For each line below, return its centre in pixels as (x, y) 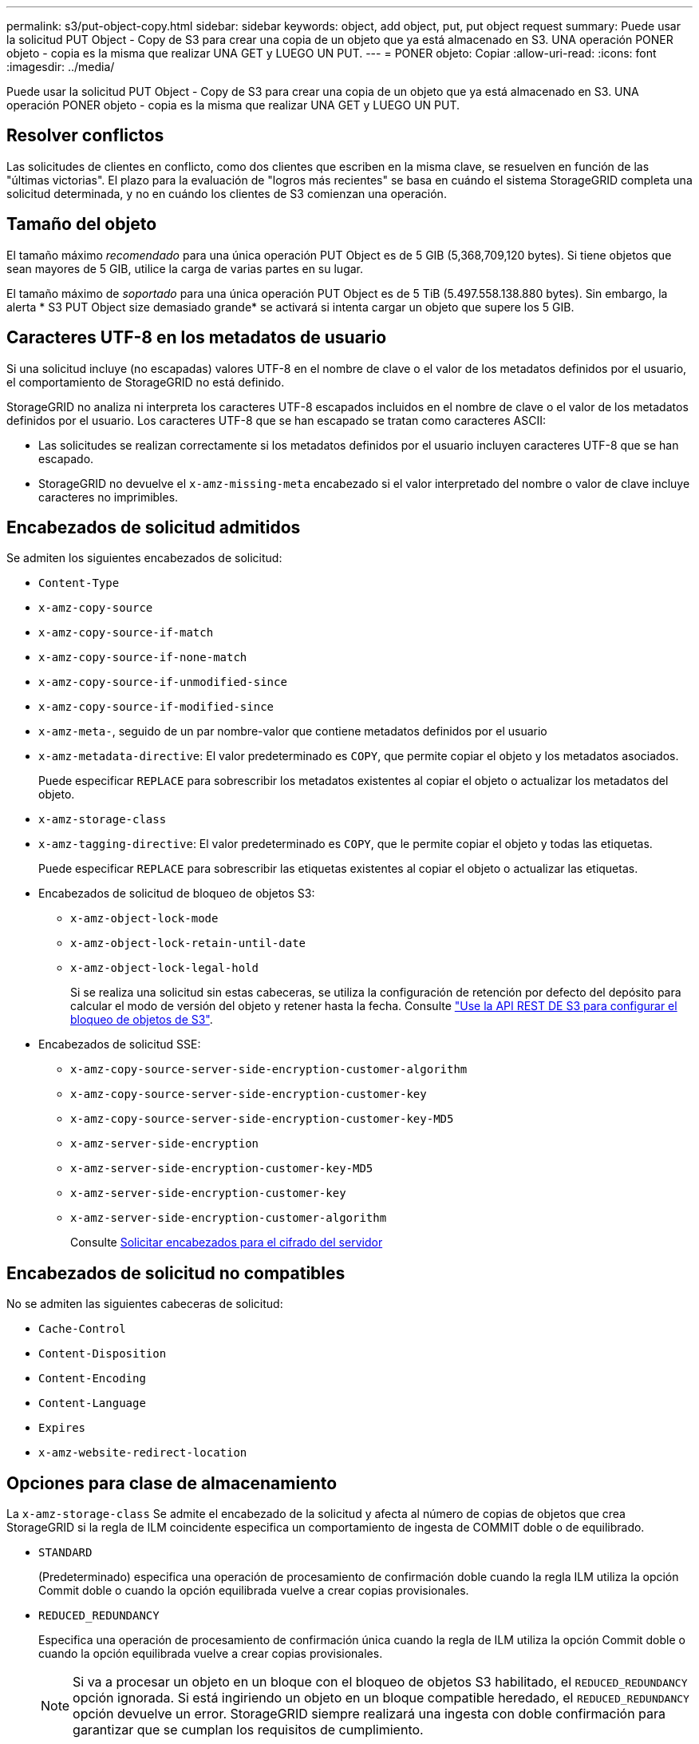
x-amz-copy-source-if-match (126, 633)
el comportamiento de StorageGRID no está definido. (146, 382)
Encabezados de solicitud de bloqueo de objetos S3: (177, 894)
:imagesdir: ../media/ (61, 67)
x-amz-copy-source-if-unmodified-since (163, 682)
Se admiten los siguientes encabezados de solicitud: (144, 558)
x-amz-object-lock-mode (144, 919)
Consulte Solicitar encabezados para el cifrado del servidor (227, 1243)
